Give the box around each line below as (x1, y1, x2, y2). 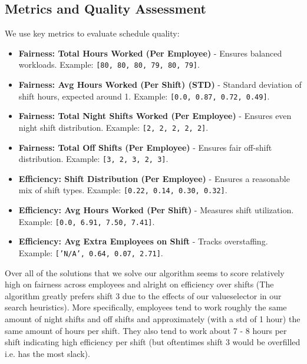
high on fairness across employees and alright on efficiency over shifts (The (5, 278, 274, 290)
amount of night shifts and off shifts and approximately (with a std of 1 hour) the (5, 312, 301, 325)
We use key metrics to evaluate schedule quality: (5, 27, 180, 39)
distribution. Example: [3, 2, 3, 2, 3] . (18, 153, 169, 165)
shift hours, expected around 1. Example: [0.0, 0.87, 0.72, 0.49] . (18, 90, 270, 102)
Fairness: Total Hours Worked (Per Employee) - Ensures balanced (18, 47, 282, 59)
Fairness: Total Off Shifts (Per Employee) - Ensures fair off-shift (18, 141, 272, 153)
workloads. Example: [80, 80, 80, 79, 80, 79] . (18, 58, 200, 71)
